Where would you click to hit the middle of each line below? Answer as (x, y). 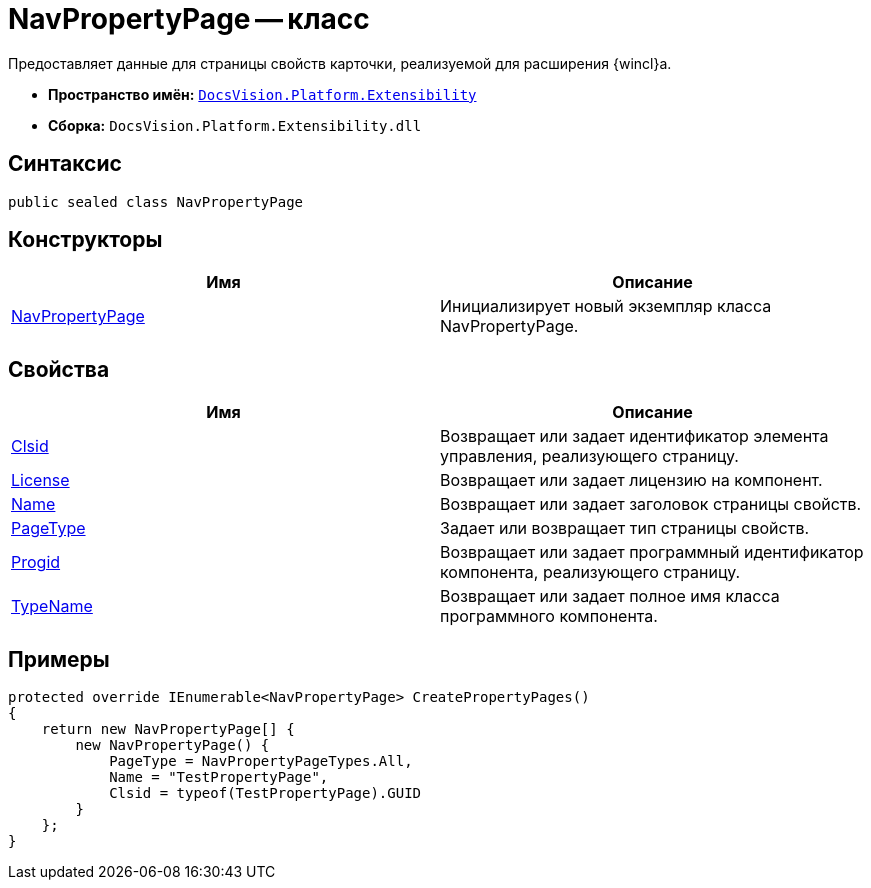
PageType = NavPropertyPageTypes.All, (261, 761)
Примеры (59, 659)
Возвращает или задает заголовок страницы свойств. (651, 504)
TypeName (52, 606)
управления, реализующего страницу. (589, 456)
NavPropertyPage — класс (189, 19)
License (40, 480)
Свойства (59, 369)
